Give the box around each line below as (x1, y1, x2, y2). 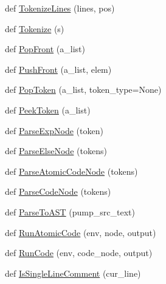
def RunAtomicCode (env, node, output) (5, 226, 156, 238)
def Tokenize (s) (5, 22, 64, 35)
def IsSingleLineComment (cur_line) (5, 266, 141, 279)
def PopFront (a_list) (5, 42, 85, 55)
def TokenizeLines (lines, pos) (5, 2, 115, 14)
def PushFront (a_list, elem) (5, 63, 112, 75)
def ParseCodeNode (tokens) (5, 185, 111, 198)
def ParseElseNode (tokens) (5, 144, 107, 157)
